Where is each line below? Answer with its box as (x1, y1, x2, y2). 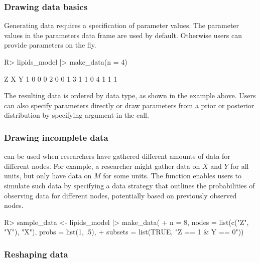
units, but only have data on (4, 170, 92, 181)
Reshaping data (4, 247, 68, 260)
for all (230, 160, 249, 171)
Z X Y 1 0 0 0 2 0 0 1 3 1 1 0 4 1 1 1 (4, 73, 117, 84)
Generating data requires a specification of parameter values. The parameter (4, 20, 239, 31)
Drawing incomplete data (4, 131, 108, 143)
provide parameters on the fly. (4, 40, 96, 50)
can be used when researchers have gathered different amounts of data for (4, 151, 230, 161)
